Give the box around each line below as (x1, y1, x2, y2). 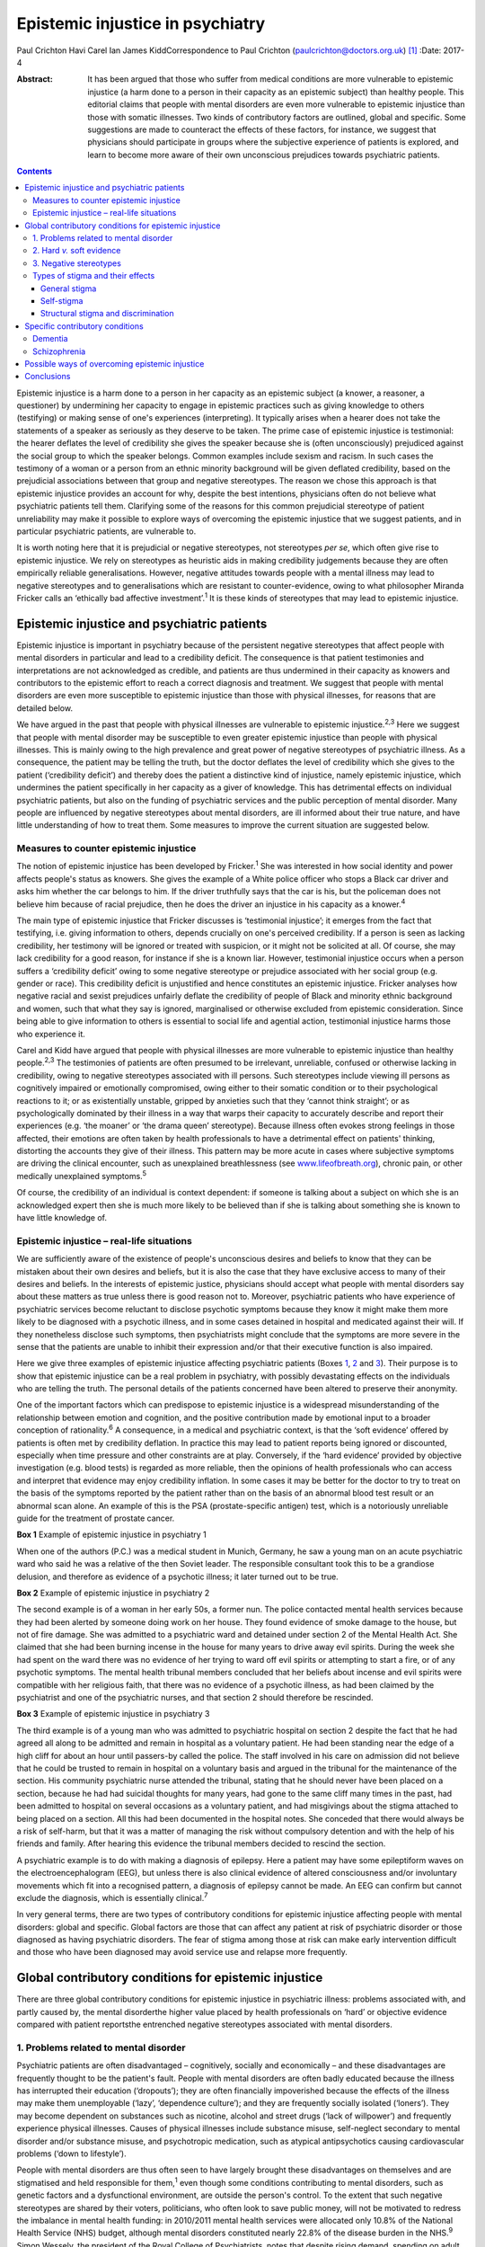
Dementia (32, 333, 68, 344)
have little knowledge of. (16, 1212, 108, 1223)
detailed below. (16, 702, 74, 714)
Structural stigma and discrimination (40, 308, 174, 319)
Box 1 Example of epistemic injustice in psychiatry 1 (16, 1529, 207, 1541)
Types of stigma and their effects (32, 271, 155, 281)
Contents (16, 166, 53, 177)
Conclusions (24, 371, 71, 382)
